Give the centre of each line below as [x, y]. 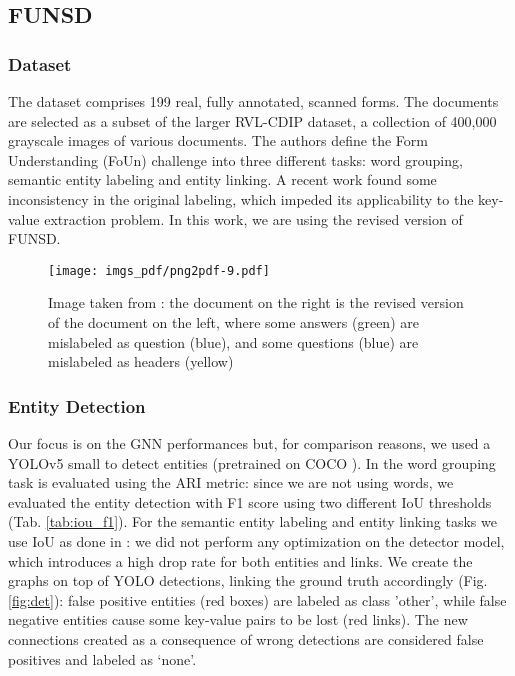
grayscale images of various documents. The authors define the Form [218, 140]
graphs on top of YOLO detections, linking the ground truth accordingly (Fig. [248, 580]
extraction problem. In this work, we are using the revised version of [253, 218]
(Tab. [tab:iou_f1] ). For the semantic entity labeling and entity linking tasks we [252, 521]
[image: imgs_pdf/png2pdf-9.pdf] [159, 270]
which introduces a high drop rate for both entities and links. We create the [240, 560]
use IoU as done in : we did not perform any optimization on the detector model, [256, 540]
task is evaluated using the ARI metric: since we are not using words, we [231, 482]
